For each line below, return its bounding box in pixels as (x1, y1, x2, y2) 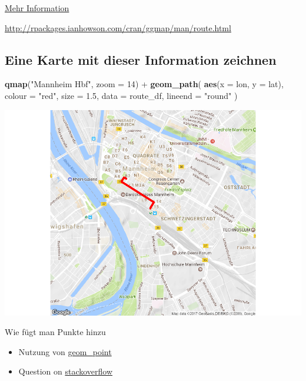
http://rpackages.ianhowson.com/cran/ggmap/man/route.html (5, 21, 231, 34)
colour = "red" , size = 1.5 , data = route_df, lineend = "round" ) (5, 89, 238, 101)
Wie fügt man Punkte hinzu (5, 326, 106, 338)
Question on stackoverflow (18, 365, 113, 377)
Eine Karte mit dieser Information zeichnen (5, 50, 277, 68)
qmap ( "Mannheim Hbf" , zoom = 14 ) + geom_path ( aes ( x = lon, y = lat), (5, 78, 284, 90)
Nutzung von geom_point (18, 345, 112, 357)
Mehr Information (5, 2, 69, 14)
